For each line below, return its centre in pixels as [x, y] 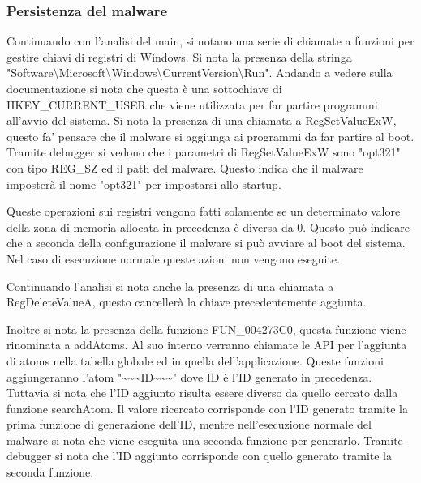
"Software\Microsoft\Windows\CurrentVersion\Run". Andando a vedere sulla [200, 73]
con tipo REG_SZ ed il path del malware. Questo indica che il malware [185, 167]
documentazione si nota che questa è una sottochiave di [144, 88]
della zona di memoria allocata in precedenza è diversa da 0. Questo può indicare [208, 227]
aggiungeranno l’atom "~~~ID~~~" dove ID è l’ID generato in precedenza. [189, 376]
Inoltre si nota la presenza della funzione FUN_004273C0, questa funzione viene [206, 329]
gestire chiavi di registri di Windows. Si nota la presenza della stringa [179, 56]
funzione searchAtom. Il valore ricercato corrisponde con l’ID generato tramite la [207, 408]
